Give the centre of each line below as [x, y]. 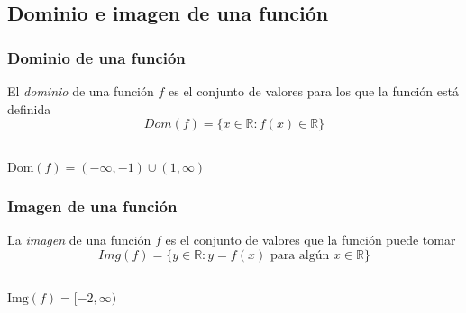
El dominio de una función [81, 91]
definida [29, 108]
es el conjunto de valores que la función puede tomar [311, 239]
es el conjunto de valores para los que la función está [313, 91]
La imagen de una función [79, 239]
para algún [300, 255]
